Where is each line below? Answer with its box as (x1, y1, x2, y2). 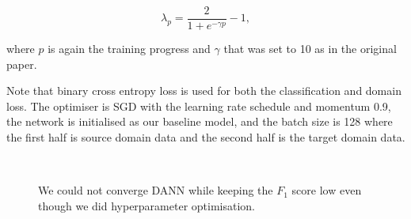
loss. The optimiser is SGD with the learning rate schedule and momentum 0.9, (6, 97, 391, 114)
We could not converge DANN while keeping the (38, 182, 273, 198)
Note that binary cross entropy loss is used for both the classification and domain (6, 82, 401, 99)
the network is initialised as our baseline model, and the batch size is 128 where (6, 113, 393, 130)
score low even (291, 182, 362, 198)
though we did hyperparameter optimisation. (38, 197, 256, 213)
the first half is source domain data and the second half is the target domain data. (6, 129, 405, 145)
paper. (6, 55, 37, 72)
